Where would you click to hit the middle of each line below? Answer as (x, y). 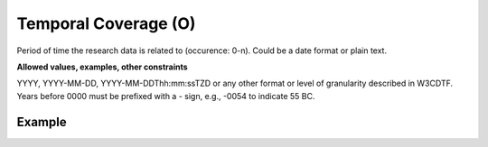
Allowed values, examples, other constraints (103, 67)
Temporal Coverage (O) (106, 23)
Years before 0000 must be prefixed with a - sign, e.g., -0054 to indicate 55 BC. (166, 96)
